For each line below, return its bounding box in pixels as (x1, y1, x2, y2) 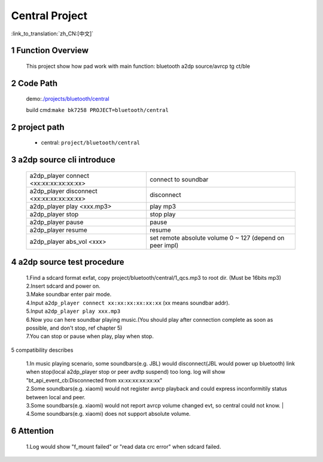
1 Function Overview (11, 46, 89, 56)
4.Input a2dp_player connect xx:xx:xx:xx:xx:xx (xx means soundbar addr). (26, 299, 230, 306)
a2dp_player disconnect (29, 186, 98, 195)
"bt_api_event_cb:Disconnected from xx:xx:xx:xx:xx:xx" (26, 376, 163, 384)
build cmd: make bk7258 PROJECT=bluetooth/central (26, 106, 169, 113)
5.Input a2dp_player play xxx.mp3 (26, 307, 121, 315)
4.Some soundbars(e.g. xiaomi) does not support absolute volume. (26, 410, 191, 418)
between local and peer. (26, 393, 86, 401)
